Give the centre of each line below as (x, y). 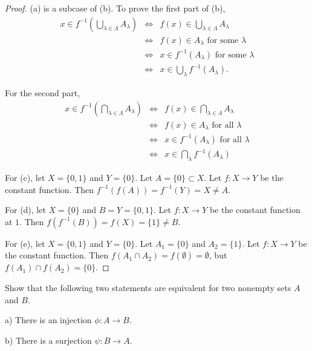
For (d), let (25, 210)
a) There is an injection (48, 320)
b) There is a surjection (48, 340)
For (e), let (25, 243)
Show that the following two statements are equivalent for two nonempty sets (148, 287)
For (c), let (25, 177)
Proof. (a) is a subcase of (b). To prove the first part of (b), (115, 8)
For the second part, (43, 92)
